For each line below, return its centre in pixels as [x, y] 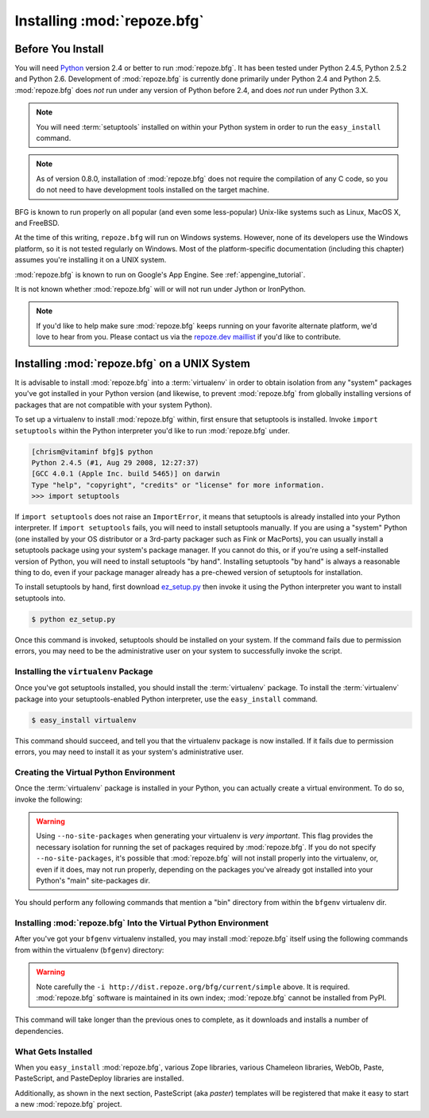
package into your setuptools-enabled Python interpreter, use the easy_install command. [166, 699]
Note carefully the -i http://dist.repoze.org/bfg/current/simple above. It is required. [193, 987]
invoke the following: [48, 799]
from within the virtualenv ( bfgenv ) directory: [89, 949]
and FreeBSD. [37, 223]
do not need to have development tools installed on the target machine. [153, 190]
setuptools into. [40, 598]
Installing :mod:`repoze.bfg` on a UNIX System [132, 363]
